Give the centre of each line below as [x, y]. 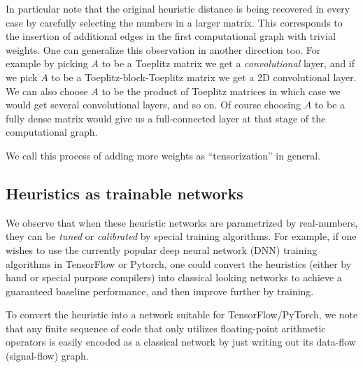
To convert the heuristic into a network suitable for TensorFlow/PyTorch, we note [182, 314]
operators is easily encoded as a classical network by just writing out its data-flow [181, 342]
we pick [22, 77]
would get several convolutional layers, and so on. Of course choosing [154, 105]
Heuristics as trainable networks [124, 193]
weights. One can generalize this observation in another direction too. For [163, 49]
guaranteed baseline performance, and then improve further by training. [160, 291]
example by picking [47, 63]
